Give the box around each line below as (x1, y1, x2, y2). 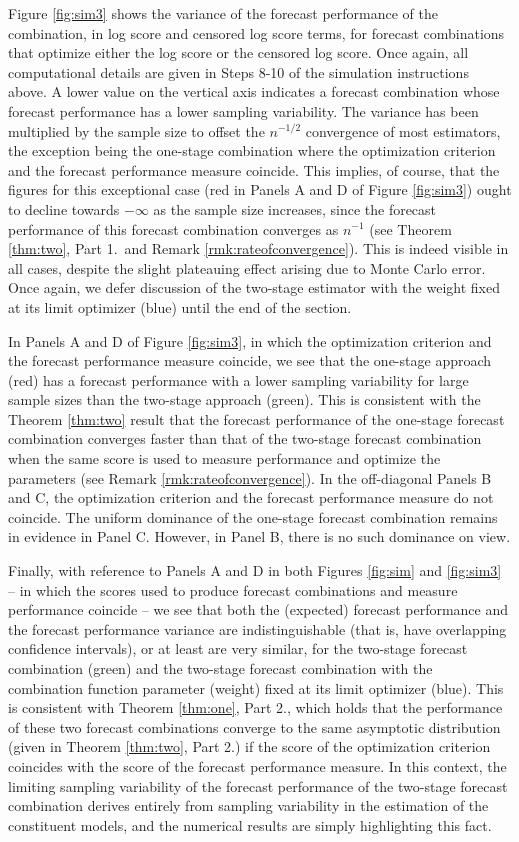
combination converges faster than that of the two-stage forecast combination (8, 428, 482, 449)
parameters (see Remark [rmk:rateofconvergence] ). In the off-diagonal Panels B (8, 467, 492, 488)
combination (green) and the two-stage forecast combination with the (8, 658, 433, 678)
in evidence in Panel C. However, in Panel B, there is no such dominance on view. (8, 526, 511, 547)
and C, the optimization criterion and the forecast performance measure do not (8, 487, 494, 508)
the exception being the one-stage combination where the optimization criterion (8, 140, 496, 161)
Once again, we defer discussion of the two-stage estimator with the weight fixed (8, 277, 500, 298)
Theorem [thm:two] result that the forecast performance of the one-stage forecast (8, 408, 505, 429)
